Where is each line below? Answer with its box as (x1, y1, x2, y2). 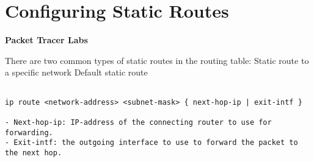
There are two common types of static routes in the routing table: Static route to (5, 54, 309, 66)
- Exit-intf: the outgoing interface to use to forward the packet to (5, 138, 298, 147)
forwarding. (5, 128, 53, 137)
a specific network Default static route (5, 66, 148, 79)
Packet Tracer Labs (5, 33, 88, 46)
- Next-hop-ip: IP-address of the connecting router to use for (5, 118, 272, 127)
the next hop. (5, 148, 62, 157)
